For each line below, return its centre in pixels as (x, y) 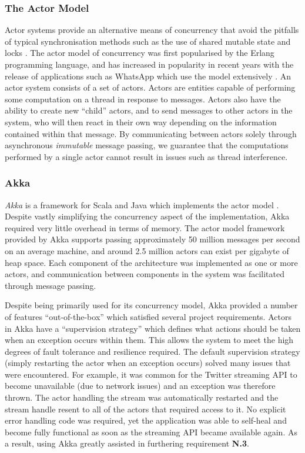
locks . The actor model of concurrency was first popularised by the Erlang (140, 53)
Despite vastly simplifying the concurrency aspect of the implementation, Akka (147, 216)
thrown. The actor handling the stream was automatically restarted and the (142, 397)
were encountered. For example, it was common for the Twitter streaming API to (151, 374)
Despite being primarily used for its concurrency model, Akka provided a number (151, 305)
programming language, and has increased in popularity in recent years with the (149, 64)
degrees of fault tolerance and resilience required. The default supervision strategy (152, 351)
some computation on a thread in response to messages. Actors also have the (143, 99)
